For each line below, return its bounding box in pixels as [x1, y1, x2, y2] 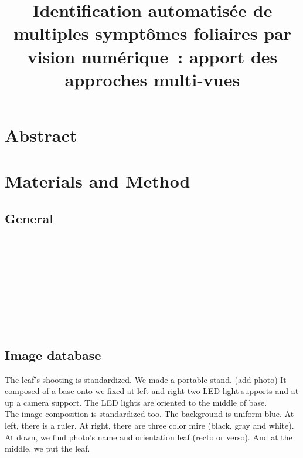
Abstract [5, 123, 77, 147]
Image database [5, 345, 101, 364]
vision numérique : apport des [27, 44, 278, 68]
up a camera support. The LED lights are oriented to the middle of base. [5, 396, 267, 408]
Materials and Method [5, 169, 190, 193]
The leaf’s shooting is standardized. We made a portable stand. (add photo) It [5, 373, 287, 385]
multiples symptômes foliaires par [13, 21, 291, 45]
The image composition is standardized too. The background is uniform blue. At [5, 408, 294, 420]
